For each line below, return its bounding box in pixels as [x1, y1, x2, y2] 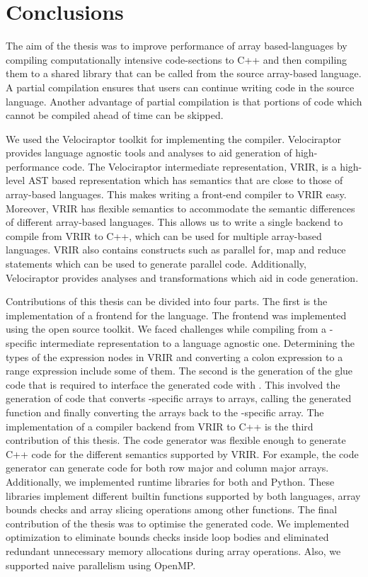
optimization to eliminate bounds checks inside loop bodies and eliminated [6, 530, 329, 544]
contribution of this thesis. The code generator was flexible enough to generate [6, 433, 346, 447]
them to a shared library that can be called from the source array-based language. [6, 66, 362, 81]
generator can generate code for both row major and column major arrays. [6, 460, 329, 475]
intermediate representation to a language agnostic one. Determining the [40, 336, 355, 350]
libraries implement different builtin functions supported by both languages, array [6, 488, 361, 503]
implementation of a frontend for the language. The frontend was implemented [6, 307, 347, 322]
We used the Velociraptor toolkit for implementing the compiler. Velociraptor [6, 131, 342, 146]
